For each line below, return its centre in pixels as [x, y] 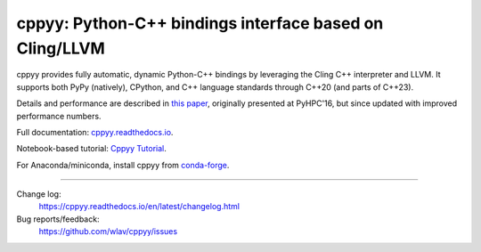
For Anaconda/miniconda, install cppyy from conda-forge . [123, 165]
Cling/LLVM [61, 48]
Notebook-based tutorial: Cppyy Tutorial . [91, 149]
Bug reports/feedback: [58, 219]
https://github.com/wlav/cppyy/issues [108, 232]
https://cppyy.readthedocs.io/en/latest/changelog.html [139, 207]
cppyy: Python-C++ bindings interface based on [200, 23]
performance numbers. [59, 116]
